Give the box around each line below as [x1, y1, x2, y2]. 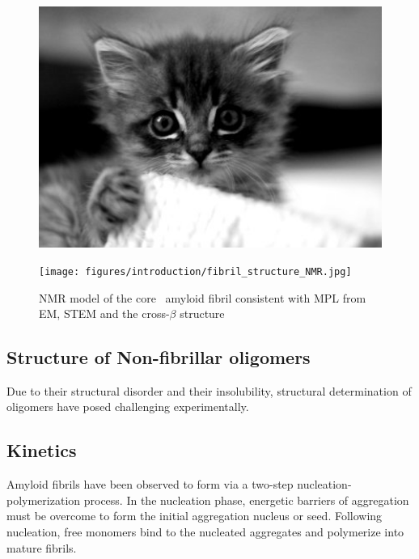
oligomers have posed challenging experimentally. [6, 398, 249, 415]
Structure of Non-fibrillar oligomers [6, 345, 311, 370]
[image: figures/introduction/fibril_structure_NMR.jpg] [39, 265, 352, 277]
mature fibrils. [6, 539, 77, 556]
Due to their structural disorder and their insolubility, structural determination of [6, 382, 412, 399]
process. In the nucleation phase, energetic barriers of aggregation [83, 491, 409, 508]
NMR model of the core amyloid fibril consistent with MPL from [39, 289, 366, 306]
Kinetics [6, 438, 77, 463]
